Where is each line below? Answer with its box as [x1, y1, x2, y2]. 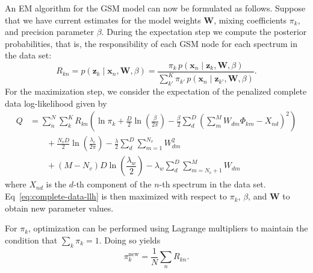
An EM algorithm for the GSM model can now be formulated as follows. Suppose [5, 2, 306, 14]
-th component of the [73, 178, 152, 190]
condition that [5, 233, 58, 246]
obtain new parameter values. [5, 201, 114, 214]
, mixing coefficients [214, 13, 287, 26]
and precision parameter [5, 25, 94, 38]
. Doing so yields [99, 233, 161, 246]
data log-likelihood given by [5, 96, 107, 109]
